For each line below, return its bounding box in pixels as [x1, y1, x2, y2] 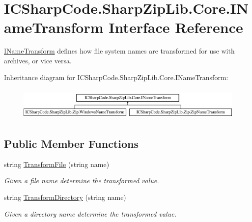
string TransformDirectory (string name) [4, 192, 126, 202]
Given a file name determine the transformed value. [4, 175, 159, 186]
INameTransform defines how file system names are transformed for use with [4, 46, 235, 56]
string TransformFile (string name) [4, 159, 110, 169]
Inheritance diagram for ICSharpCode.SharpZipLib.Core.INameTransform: [4, 72, 228, 82]
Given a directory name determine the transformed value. [4, 208, 176, 219]
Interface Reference [109, 17, 243, 37]
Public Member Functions [4, 136, 139, 151]
